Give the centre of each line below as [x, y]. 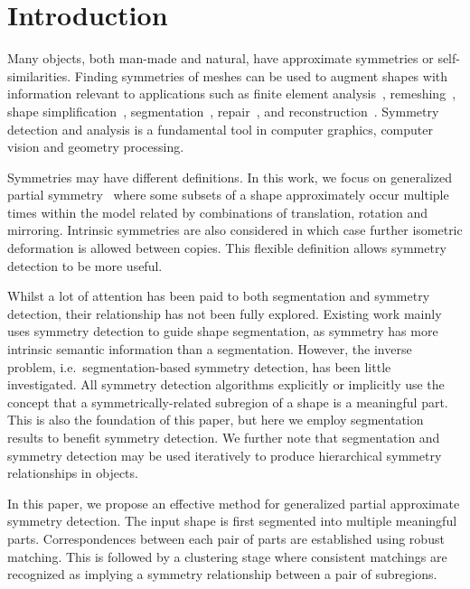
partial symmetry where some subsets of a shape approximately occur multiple [228, 195]
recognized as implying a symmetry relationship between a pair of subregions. [222, 574]
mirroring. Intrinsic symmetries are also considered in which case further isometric [235, 230]
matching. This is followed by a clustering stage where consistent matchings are [227, 556]
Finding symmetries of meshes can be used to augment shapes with [261, 75]
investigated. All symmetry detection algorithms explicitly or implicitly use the [226, 384]
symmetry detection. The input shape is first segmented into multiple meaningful [232, 521]
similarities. [39, 75]
